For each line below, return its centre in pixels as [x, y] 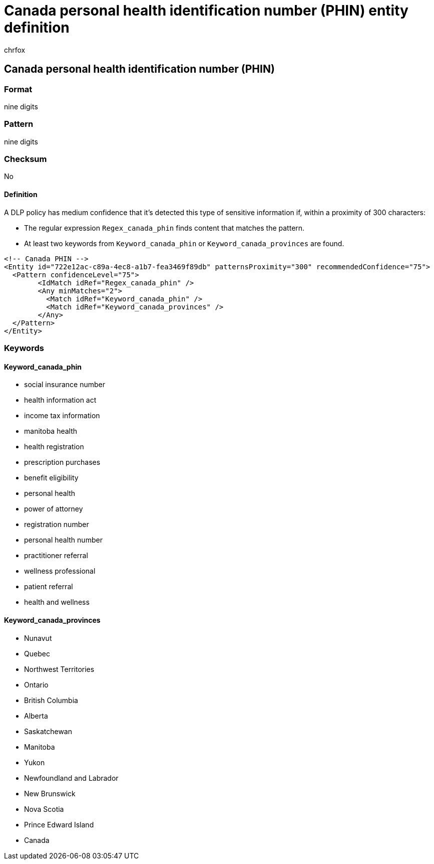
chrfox [15, 50]
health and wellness [57, 602]
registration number [57, 525]
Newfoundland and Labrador [71, 778]
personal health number [63, 540]
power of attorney [54, 509]
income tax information [62, 416]
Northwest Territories [59, 669]
